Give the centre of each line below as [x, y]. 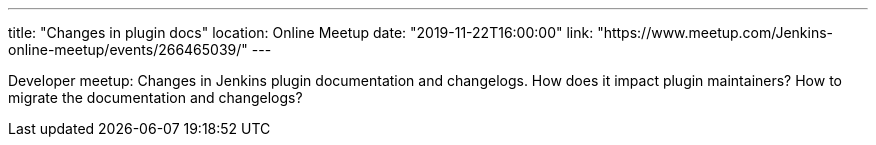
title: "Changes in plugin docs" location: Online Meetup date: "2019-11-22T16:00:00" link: [301, 32]
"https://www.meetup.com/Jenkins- [715, 32]
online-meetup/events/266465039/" [128, 49]
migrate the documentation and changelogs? [155, 97]
